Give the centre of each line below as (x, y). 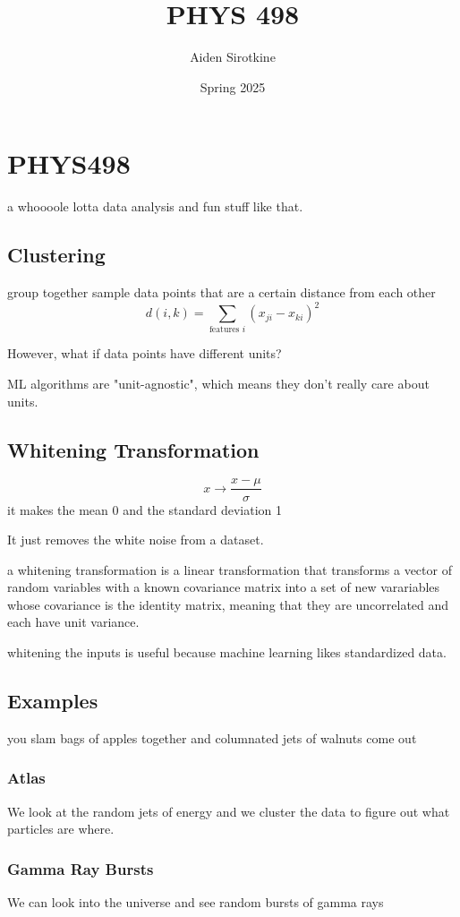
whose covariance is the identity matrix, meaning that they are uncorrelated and (228, 604)
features (224, 330)
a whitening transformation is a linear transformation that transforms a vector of (230, 569)
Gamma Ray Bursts (81, 868)
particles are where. (61, 829)
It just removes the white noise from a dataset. (136, 540)
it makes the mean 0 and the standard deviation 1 (145, 509)
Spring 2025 (233, 86)
